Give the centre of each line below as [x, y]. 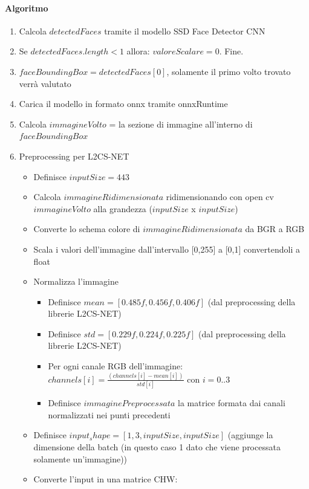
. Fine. [231, 51]
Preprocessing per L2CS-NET [74, 156]
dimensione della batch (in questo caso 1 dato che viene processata [157, 447]
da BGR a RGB [275, 229]
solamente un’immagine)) [80, 458]
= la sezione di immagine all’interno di [181, 124]
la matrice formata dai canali [232, 403]
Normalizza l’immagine [76, 281]
